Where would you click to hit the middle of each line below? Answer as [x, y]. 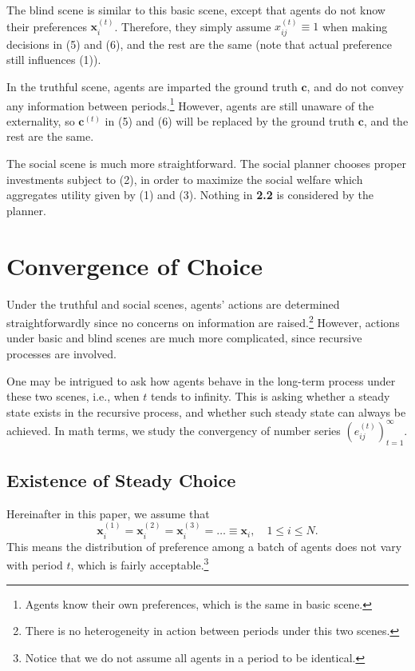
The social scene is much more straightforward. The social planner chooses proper [206, 164]
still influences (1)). [54, 60]
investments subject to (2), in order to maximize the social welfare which [185, 179]
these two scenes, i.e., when [73, 396]
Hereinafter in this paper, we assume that [108, 513]
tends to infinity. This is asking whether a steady [271, 396]
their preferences [47, 26]
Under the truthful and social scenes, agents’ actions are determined [173, 304]
